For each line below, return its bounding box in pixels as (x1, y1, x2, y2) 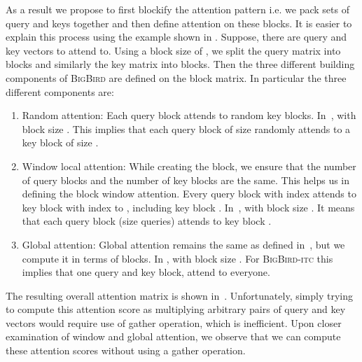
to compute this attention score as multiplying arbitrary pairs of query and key (6, 302, 346, 316)
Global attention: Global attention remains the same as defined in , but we (22, 237, 345, 251)
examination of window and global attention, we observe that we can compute (6, 329, 341, 344)
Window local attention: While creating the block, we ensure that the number (22, 158, 356, 173)
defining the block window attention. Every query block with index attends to (22, 186, 356, 201)
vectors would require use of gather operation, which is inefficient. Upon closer (6, 315, 342, 330)
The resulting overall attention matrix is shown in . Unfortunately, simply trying (6, 288, 354, 302)
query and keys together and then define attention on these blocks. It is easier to (6, 15, 352, 30)
